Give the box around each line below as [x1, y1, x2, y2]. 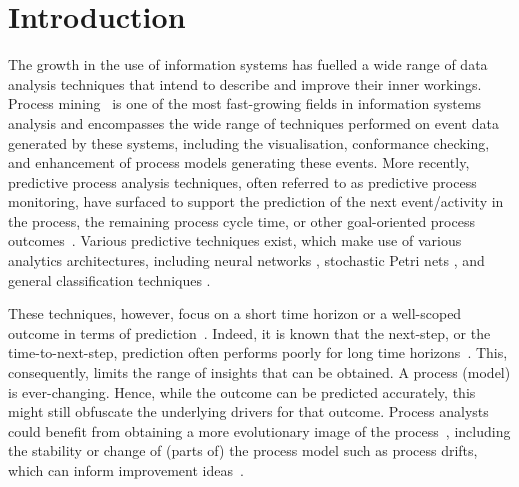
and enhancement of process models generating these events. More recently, [8, 152, 470, 173]
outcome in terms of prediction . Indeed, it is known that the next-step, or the [8, 322, 491, 343]
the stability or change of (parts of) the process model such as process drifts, [8, 440, 478, 461]
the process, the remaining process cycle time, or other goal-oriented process [8, 210, 475, 231]
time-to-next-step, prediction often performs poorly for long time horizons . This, [8, 342, 508, 363]
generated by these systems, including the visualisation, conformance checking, [8, 132, 490, 153]
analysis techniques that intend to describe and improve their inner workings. [8, 73, 482, 94]
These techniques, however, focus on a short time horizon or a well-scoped [8, 303, 462, 324]
